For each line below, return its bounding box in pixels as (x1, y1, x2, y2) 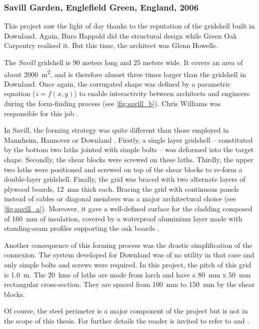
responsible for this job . (4, 108, 78, 118)
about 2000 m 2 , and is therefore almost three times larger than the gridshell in (4, 67, 246, 79)
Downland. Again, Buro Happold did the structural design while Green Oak (4, 30, 237, 41)
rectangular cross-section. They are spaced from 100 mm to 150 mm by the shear (4, 279, 255, 289)
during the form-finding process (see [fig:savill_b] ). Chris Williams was (4, 98, 221, 109)
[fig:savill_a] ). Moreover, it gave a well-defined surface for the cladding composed (4, 203, 252, 213)
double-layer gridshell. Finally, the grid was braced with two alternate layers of (4, 174, 245, 184)
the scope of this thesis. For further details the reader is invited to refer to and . (4, 315, 249, 325)
